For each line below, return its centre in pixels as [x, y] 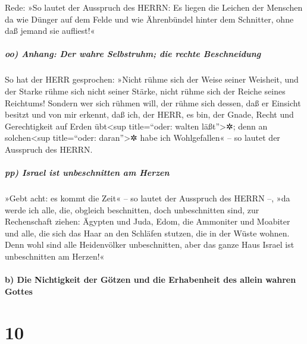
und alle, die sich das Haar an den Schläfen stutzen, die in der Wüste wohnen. [147, 233]
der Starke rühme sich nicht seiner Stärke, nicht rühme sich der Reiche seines [145, 91]
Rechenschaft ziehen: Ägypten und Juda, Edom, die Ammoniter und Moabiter [148, 221]
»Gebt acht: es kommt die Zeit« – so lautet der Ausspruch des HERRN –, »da [148, 198]
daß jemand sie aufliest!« [50, 31]
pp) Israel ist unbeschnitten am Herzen [87, 173]
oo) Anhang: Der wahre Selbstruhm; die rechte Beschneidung [133, 54]
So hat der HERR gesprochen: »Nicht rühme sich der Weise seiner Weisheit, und [152, 79]
